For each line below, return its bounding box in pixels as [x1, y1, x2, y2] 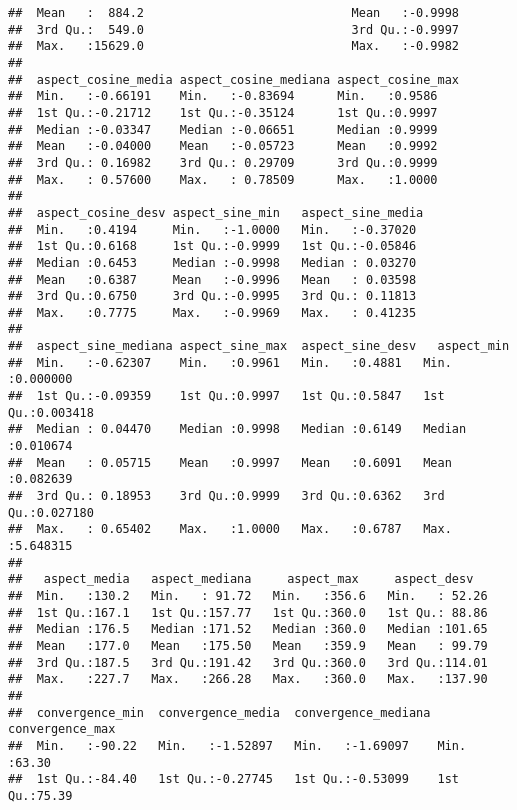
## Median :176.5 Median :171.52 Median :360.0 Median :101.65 [8, 622, 488, 637]
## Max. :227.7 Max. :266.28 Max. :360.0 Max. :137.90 [8, 672, 488, 687]
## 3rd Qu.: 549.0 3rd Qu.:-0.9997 [8, 22, 460, 37]
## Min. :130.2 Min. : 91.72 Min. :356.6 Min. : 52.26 [8, 588, 488, 603]
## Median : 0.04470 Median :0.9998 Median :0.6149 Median [8, 422, 467, 437]
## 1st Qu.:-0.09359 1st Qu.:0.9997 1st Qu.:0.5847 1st [8, 389, 445, 404]
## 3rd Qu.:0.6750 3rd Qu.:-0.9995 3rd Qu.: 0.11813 [8, 289, 417, 304]
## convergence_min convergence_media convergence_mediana [8, 705, 431, 720]
